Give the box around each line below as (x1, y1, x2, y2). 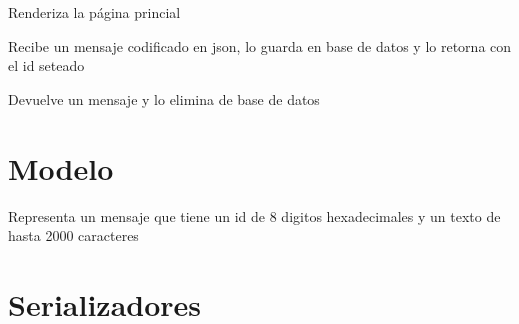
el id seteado (8, 55, 85, 76)
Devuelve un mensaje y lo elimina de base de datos (8, 88, 320, 109)
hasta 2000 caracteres (8, 225, 139, 246)
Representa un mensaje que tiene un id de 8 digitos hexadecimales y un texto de (8, 205, 501, 226)
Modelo (8, 147, 114, 188)
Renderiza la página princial (8, 2, 181, 22)
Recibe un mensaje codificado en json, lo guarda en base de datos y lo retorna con (8, 35, 512, 56)
